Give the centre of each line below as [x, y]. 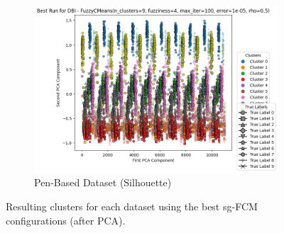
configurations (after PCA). [66, 220]
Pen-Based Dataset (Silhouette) [103, 182]
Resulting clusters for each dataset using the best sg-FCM [132, 206]
